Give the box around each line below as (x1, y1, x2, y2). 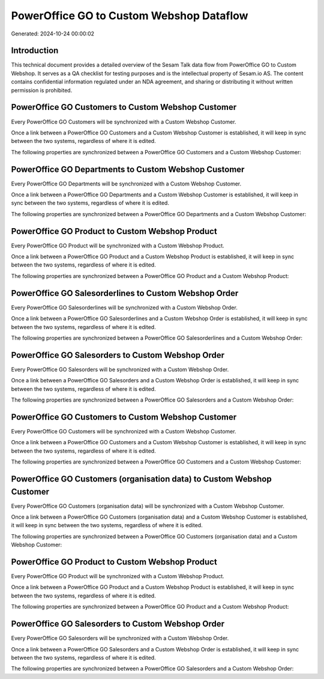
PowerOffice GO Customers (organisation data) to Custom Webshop (11, 474, 272, 484)
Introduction (11, 46, 59, 56)
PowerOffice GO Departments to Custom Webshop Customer (11, 164, 245, 174)
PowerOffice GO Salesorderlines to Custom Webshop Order (11, 288, 239, 298)
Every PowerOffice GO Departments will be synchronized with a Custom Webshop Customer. (11, 180, 242, 187)
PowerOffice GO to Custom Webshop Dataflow (11, 9, 248, 22)
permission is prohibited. (11, 86, 73, 94)
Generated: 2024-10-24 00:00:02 (11, 30, 95, 37)
